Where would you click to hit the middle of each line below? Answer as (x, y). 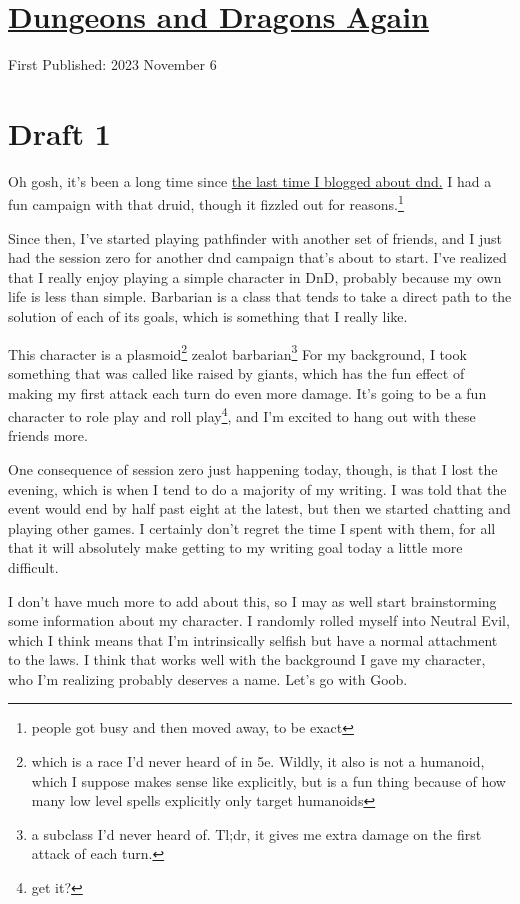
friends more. (48, 435)
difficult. (33, 566)
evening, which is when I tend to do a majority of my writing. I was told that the (257, 488)
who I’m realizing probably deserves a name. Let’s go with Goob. (208, 678)
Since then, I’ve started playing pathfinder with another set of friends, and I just (255, 237)
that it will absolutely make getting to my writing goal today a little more (235, 547)
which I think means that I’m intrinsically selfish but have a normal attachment (253, 639)
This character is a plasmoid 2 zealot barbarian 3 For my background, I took (237, 352)
